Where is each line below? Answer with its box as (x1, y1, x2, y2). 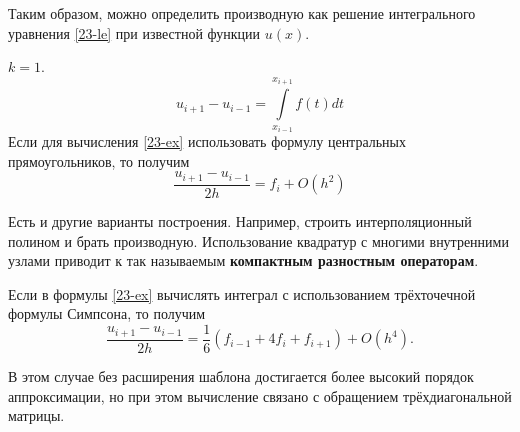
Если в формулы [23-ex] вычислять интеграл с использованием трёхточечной (8, 283, 476, 304)
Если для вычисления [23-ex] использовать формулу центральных (8, 131, 407, 152)
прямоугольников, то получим (8, 150, 190, 171)
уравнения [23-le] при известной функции (8, 22, 261, 43)
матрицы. (8, 405, 65, 426)
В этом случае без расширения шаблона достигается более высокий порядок (8, 365, 474, 386)
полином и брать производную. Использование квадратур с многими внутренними (8, 230, 509, 251)
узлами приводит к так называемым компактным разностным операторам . (8, 250, 479, 271)
